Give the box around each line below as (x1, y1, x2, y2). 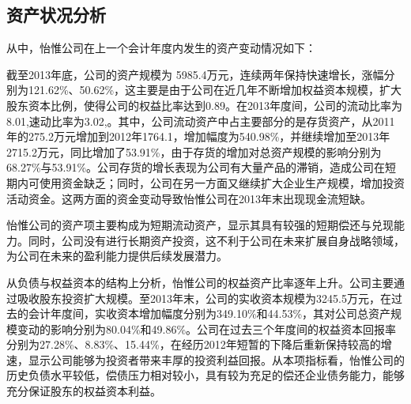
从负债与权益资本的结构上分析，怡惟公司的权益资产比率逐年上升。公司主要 (6, 274, 394, 290)
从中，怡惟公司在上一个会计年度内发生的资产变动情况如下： (6, 40, 316, 56)
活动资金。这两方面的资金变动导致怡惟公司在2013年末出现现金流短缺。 (6, 190, 371, 206)
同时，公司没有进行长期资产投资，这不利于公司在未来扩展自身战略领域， (28, 232, 405, 248)
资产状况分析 (6, 2, 106, 27)
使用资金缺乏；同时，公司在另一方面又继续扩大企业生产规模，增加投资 (39, 174, 405, 191)
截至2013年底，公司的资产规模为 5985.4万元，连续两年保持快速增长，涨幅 (6, 66, 384, 82)
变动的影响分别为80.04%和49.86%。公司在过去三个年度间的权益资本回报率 (17, 320, 397, 337)
